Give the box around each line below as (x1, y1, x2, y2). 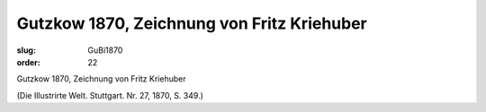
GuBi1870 (87, 45, 123, 56)
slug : (16, 45, 36, 56)
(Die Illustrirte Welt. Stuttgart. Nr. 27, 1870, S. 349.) (16, 90, 204, 100)
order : (16, 56, 40, 67)
